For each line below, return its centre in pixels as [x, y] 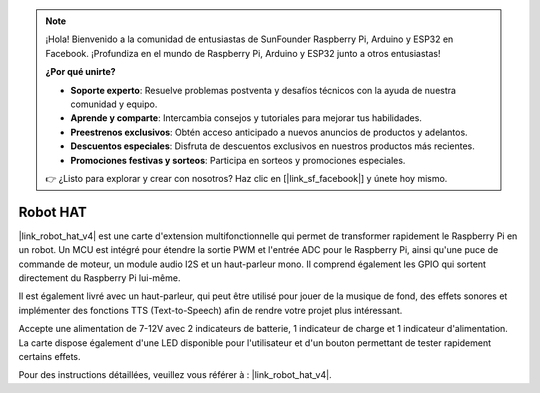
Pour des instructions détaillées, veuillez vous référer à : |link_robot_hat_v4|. [175, 375]
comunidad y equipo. [114, 104]
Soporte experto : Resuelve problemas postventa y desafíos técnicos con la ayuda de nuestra [263, 90]
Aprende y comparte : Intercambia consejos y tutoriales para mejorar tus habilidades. [246, 118]
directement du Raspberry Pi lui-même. [99, 277]
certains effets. [49, 356]
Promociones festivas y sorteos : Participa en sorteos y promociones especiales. [238, 160]
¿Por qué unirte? [80, 72]
